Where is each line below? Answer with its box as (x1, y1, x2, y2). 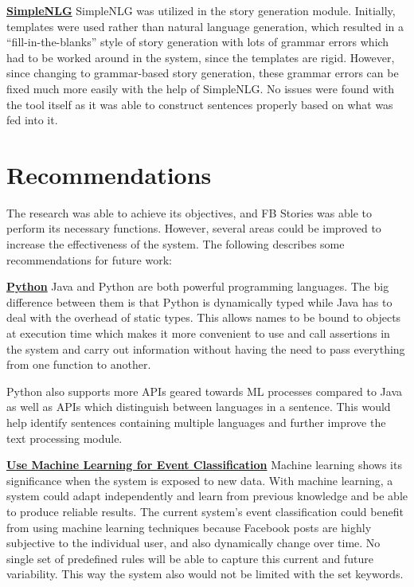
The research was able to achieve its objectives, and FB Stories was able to (6, 204, 372, 221)
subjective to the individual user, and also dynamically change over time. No (6, 534, 381, 551)
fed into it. (6, 112, 58, 128)
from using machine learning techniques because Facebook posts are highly (6, 519, 372, 535)
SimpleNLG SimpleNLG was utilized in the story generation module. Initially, (6, 2, 396, 18)
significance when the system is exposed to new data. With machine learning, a (6, 472, 393, 488)
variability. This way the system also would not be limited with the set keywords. (6, 565, 404, 582)
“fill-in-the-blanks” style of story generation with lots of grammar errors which (6, 33, 389, 50)
